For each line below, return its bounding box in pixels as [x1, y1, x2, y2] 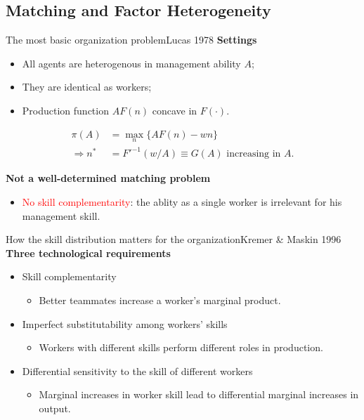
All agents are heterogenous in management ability [22, 55, 241, 70]
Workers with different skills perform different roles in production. [39, 340, 323, 355]
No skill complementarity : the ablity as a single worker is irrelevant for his [22, 194, 342, 209]
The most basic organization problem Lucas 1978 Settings [6, 32, 257, 47]
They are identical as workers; [22, 79, 152, 94]
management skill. [22, 208, 100, 223]
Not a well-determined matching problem [6, 171, 211, 185]
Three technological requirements [6, 245, 171, 260]
